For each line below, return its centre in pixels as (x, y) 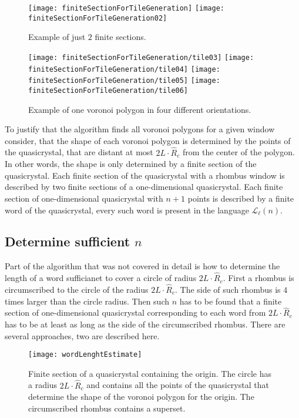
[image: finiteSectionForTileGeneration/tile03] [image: (141, 57)
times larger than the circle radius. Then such (87, 301)
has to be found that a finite (231, 301)
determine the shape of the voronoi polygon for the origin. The (141, 397)
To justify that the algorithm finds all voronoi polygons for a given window (140, 129)
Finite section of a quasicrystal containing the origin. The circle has (150, 373)
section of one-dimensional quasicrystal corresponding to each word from (135, 312)
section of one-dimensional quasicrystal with (84, 198)
